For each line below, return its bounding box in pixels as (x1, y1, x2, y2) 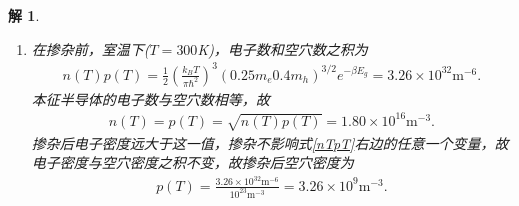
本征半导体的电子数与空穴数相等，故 (31, 88, 270, 109)
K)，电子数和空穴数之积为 (197, 38, 368, 59)
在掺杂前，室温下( (31, 38, 150, 59)
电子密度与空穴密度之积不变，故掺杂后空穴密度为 (31, 152, 354, 173)
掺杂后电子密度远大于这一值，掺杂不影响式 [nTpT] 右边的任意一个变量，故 (31, 132, 509, 153)
